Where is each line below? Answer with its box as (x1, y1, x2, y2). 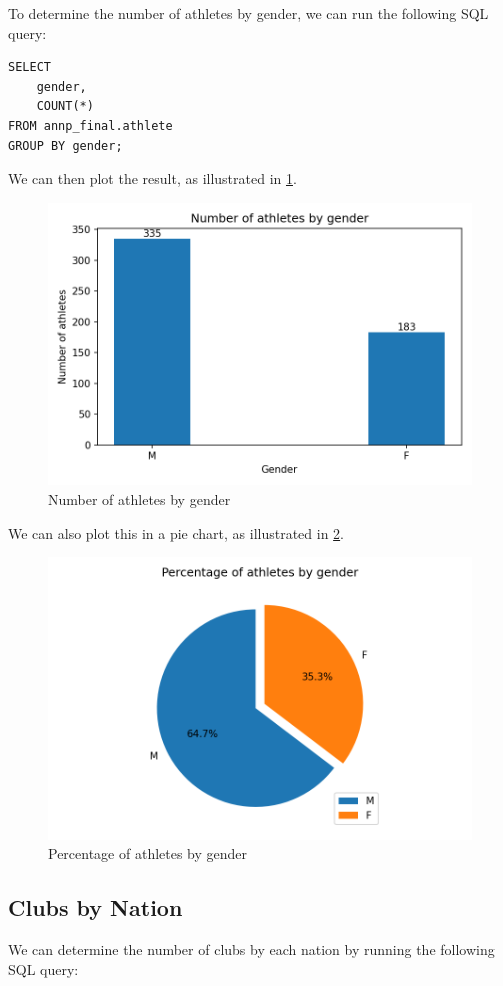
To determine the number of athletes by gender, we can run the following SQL (8, 3, 489, 23)
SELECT (8, 60, 51, 75)
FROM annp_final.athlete (8, 118, 173, 133)
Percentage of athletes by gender (48, 843, 248, 864)
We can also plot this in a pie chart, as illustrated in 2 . (8, 522, 345, 543)
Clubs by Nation (8, 892, 183, 923)
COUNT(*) (36, 99, 94, 114)
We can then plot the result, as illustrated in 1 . (8, 168, 297, 189)
